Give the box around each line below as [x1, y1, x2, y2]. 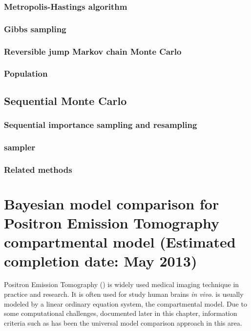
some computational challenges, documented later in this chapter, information [4, 308, 237, 318]
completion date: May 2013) [4, 251, 197, 271]
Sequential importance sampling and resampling [4, 119, 197, 131]
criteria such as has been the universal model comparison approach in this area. [4, 317, 242, 328]
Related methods [4, 163, 72, 175]
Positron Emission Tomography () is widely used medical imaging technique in [4, 279, 239, 290]
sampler [4, 141, 36, 153]
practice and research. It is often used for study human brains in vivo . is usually [4, 289, 244, 299]
